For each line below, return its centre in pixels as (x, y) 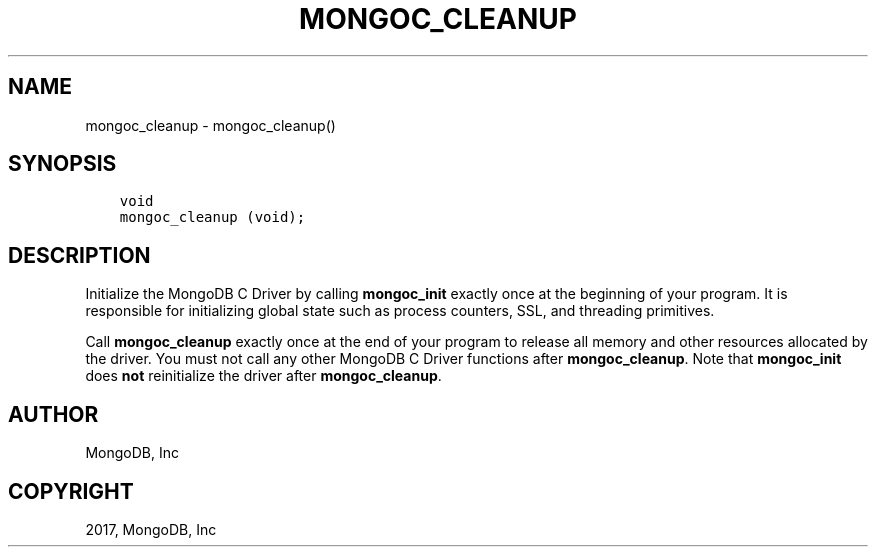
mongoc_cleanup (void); (212, 217)
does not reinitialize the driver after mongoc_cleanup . (263, 376)
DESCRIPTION (79, 255)
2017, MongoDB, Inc (151, 529)
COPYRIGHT (71, 491)
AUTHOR (53, 414)
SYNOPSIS (62, 164)
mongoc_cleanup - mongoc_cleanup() (210, 125)
